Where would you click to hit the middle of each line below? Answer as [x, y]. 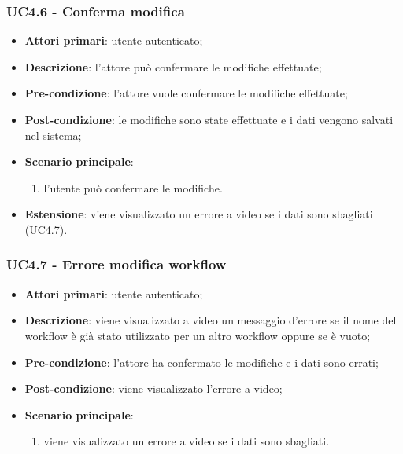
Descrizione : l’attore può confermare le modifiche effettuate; [173, 66]
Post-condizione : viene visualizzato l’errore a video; [153, 388]
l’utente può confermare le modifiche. [133, 187]
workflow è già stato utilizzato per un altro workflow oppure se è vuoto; [198, 335]
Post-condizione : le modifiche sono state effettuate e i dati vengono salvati [209, 119]
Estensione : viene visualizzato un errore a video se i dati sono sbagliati [199, 214]
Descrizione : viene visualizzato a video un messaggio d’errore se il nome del [211, 320]
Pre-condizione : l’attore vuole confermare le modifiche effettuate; [186, 93]
